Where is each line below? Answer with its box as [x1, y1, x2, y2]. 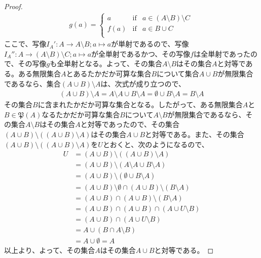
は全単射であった [194, 48, 251, 59]
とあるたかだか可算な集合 [66, 68, 152, 78]
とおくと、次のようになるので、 [102, 139, 209, 149]
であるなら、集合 [4, 78, 61, 89]
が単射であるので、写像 [111, 38, 189, 49]
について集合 [157, 68, 199, 78]
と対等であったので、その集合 [80, 119, 179, 130]
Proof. [4, 1, 23, 11]
